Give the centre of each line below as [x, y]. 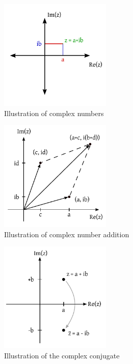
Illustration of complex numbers [54, 113]
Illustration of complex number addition [67, 234]
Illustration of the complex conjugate [62, 355]
